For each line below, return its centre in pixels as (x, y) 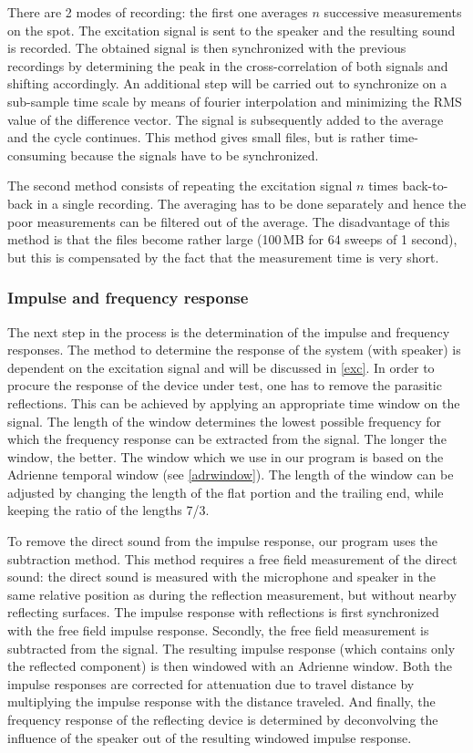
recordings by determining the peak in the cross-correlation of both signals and (228, 65)
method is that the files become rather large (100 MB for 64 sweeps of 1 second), (232, 239)
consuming (37, 155)
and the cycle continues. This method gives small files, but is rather (196, 137)
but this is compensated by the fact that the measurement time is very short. (223, 257)
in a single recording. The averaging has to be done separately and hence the (252, 203)
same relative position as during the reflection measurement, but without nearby (232, 594)
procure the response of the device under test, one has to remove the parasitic (225, 385)
